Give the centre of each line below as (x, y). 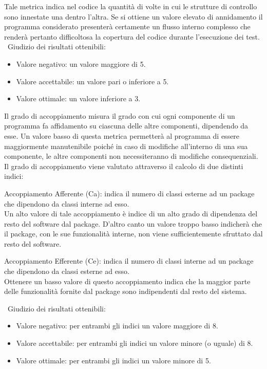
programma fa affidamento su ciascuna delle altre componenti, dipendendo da (126, 126)
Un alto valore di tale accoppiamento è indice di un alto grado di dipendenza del (131, 214)
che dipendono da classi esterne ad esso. (67, 271)
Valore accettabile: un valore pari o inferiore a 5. (92, 81)
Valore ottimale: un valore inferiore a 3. (78, 98)
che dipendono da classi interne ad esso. (67, 203)
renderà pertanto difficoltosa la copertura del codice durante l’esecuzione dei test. (132, 36)
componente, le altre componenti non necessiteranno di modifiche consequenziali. (131, 156)
